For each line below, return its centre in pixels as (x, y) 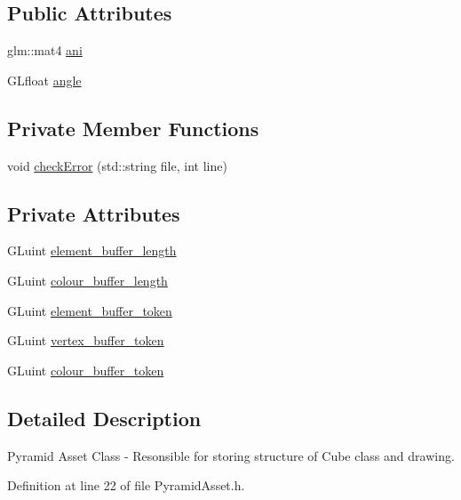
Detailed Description (104, 418)
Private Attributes (94, 213)
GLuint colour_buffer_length (87, 280)
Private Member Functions (133, 128)
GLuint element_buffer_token (90, 310)
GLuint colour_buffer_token (86, 370)
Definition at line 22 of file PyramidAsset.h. (126, 485)
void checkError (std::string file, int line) (117, 165)
